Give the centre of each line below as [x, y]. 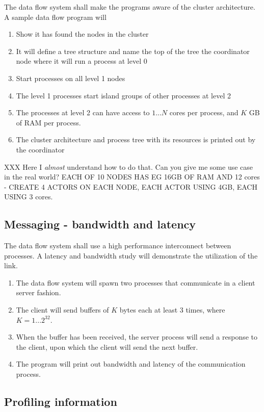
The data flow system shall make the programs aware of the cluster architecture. [130, 7]
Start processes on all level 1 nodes [71, 78]
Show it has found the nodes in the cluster [82, 34]
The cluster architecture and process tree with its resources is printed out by [136, 139]
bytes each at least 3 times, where [172, 310]
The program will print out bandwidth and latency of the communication [131, 364]
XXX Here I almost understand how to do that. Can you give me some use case [129, 166]
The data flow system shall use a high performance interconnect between [118, 246]
